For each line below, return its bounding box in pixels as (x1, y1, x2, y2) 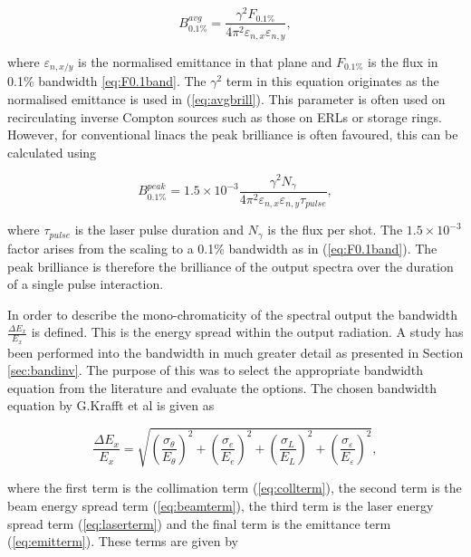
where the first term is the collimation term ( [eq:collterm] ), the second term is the (7, 478, 462, 497)
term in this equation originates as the (226, 72, 439, 91)
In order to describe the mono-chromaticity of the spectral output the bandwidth (7, 304, 457, 323)
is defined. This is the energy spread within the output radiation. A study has (31, 322, 464, 341)
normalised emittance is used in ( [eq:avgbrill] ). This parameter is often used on (7, 90, 446, 109)
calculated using (7, 142, 97, 161)
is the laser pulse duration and (74, 220, 244, 239)
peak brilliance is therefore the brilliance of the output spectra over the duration (7, 256, 454, 275)
